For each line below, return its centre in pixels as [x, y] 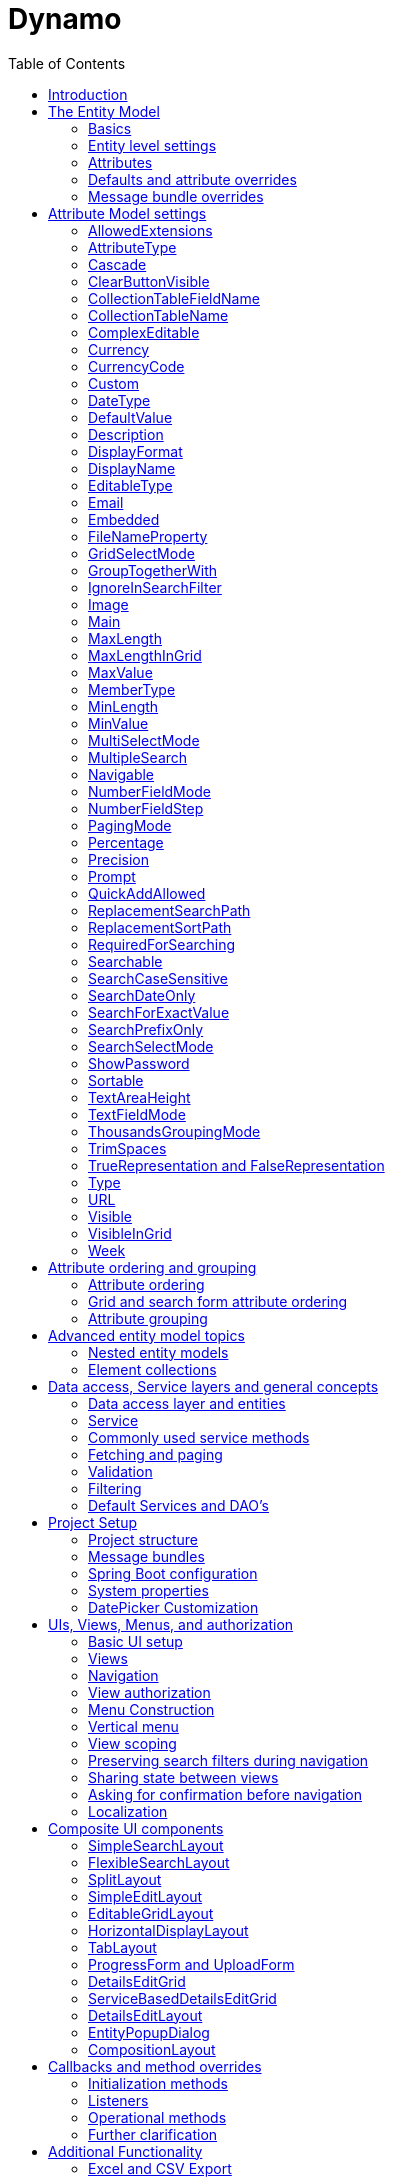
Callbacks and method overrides [155, 2066]
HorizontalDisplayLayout [168, 1930]
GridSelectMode [141, 553]
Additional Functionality [125, 2151]
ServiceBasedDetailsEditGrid [182, 1998]
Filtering [115, 1488]
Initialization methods [158, 2083]
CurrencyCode [136, 366]
